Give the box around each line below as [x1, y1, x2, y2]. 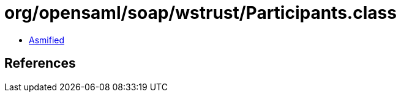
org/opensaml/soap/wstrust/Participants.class [4, 2, 397, 23]
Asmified [29, 34, 65, 45]
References [4, 56, 76, 71]
